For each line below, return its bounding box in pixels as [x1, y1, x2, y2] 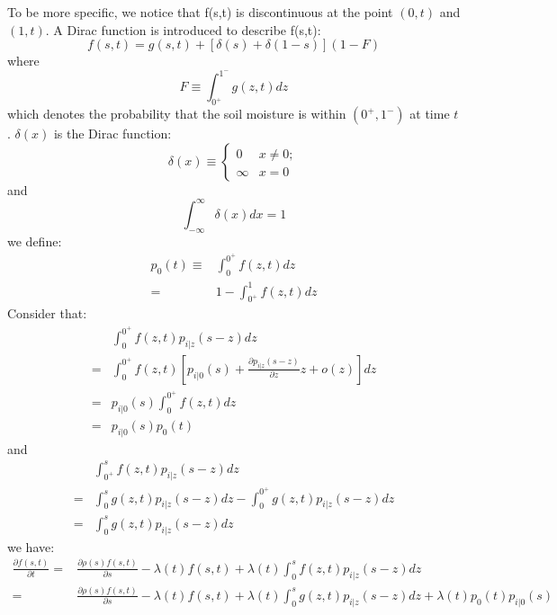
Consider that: [7, 304, 87, 323]
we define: [7, 231, 62, 250]
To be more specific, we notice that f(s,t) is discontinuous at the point [7, 3, 393, 21]
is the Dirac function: [53, 124, 172, 143]
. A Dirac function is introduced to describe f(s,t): [45, 20, 321, 39]
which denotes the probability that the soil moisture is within [7, 104, 346, 123]
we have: [7, 537, 55, 556]
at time [409, 104, 450, 123]
